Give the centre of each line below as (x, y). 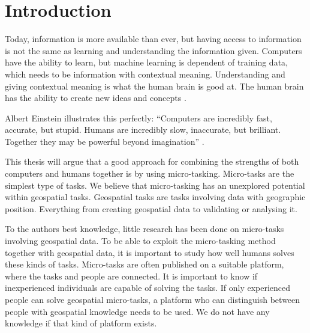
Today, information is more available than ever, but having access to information (153, 39)
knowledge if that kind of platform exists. (81, 323)
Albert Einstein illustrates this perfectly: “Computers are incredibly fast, (139, 118)
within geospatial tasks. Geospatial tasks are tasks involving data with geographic (155, 197)
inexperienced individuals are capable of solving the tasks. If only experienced (148, 288)
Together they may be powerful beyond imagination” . (105, 141)
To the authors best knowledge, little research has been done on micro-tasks (145, 229)
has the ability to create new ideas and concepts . (96, 98)
